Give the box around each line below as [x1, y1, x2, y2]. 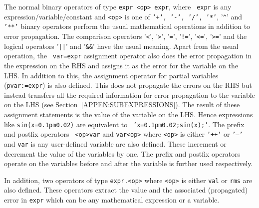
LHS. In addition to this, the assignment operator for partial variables [4, 70, 219, 80]
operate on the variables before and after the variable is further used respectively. [4, 158, 253, 169]
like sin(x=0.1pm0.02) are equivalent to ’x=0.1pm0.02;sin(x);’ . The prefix [4, 119, 245, 129]
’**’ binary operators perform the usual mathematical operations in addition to [4, 21, 251, 31]
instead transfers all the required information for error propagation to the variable [4, 89, 255, 100]
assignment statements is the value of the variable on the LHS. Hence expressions [4, 109, 253, 119]
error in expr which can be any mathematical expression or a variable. [4, 194, 220, 205]
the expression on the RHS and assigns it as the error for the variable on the [4, 60, 239, 70]
